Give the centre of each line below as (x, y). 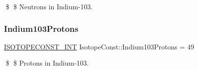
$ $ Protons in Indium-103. (47, 63)
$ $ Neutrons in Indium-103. (49, 6)
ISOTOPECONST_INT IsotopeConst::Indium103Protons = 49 (99, 46)
